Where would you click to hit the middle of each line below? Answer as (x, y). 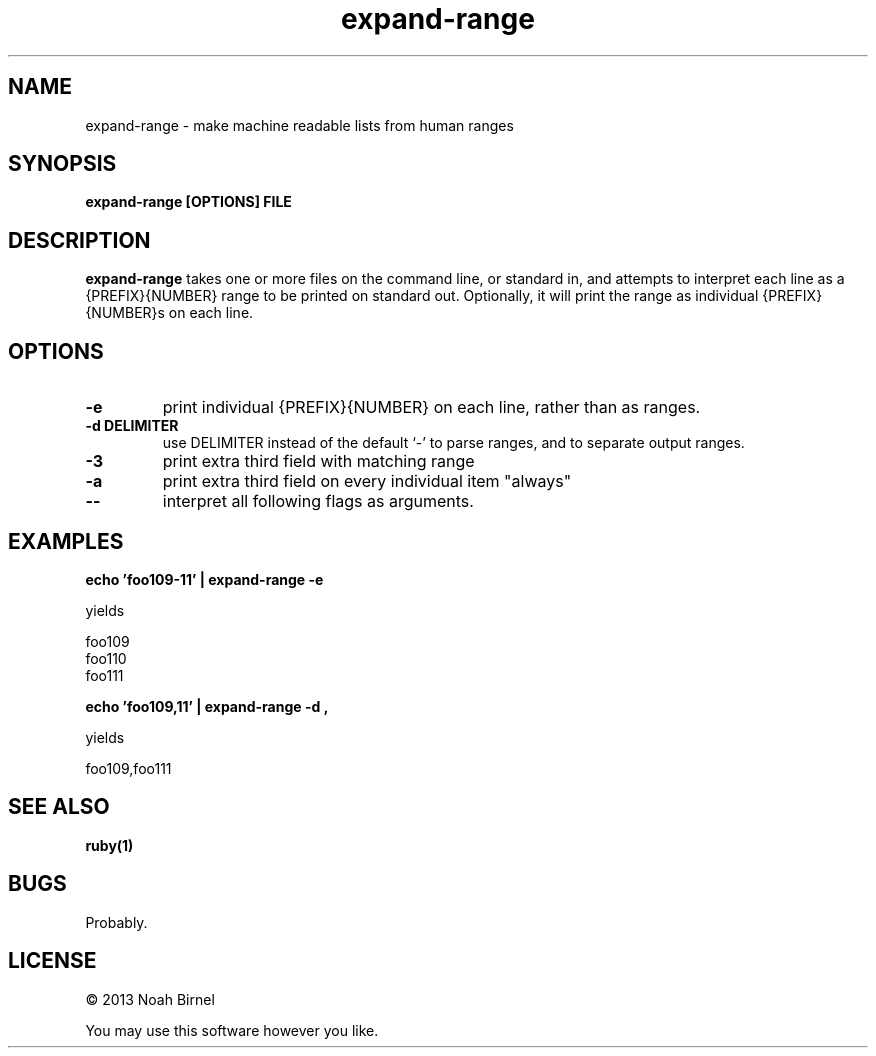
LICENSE (52, 961)
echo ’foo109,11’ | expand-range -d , (207, 706)
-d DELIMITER (132, 426)
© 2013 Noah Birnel (150, 999)
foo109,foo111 (128, 768)
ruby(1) (109, 845)
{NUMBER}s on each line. (169, 313)
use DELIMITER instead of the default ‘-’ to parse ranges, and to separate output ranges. (453, 443)
